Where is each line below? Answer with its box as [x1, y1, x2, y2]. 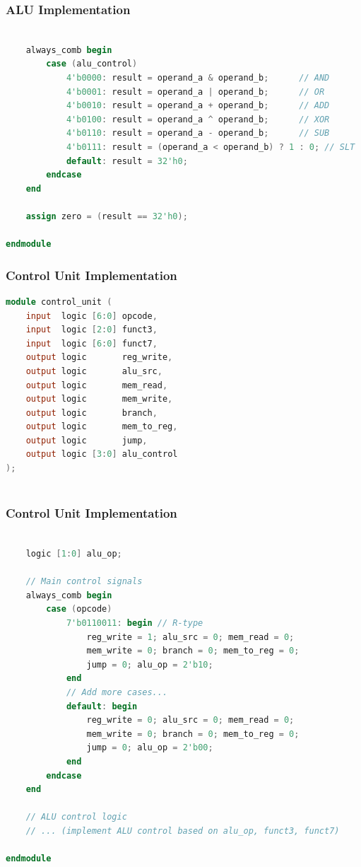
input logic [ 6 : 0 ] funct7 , [25, 338, 158, 349]
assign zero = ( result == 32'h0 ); [25, 211, 188, 221]
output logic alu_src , [25, 366, 162, 376]
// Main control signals [25, 576, 143, 587]
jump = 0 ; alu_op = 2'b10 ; [86, 659, 213, 670]
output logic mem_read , [25, 380, 168, 390]
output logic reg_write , [25, 352, 173, 363]
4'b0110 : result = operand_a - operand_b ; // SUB [66, 128, 330, 139]
